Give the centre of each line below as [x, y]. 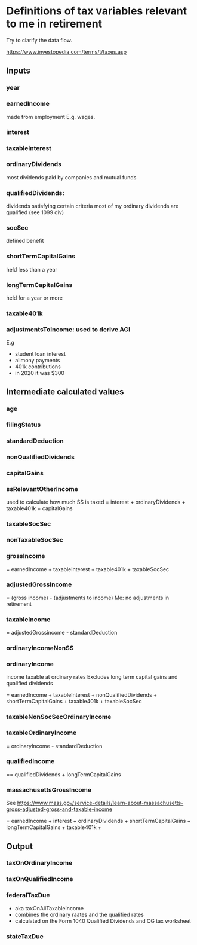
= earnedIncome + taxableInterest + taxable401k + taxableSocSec [88, 569]
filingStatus [24, 425]
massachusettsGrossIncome [49, 789]
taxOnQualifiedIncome [40, 879]
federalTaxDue [28, 895]
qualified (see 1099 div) [35, 212]
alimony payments [37, 361]
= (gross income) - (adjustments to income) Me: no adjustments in [88, 598]
